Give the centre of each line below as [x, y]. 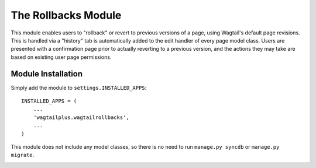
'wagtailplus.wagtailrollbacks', [81, 117]
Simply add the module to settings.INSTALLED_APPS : [79, 87]
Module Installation [47, 74]
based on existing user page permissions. [61, 57]
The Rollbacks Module [66, 15]
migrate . [23, 155]
